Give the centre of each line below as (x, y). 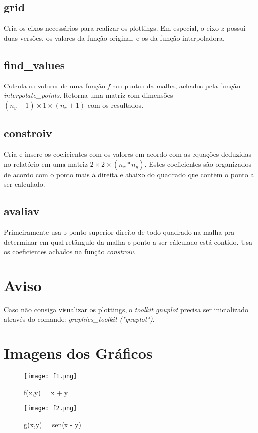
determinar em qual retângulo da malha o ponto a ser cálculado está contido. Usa (128, 241)
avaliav (22, 211)
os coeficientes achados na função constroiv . (70, 251)
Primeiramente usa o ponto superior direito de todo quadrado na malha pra (119, 231)
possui (236, 28)
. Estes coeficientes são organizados (198, 163)
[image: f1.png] (51, 377)
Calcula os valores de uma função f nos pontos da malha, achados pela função (122, 85)
